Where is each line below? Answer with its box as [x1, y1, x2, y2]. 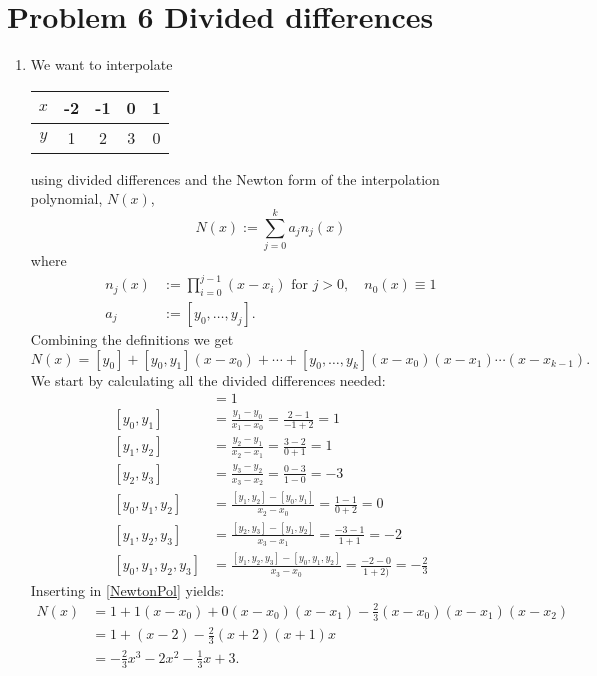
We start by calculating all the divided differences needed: [30, 369, 386, 390]
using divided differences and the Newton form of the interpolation [30, 168, 440, 189]
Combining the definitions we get [30, 328, 234, 349]
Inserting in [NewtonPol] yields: [30, 579, 225, 600]
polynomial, [30, 188, 103, 209]
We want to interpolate [30, 54, 173, 75]
